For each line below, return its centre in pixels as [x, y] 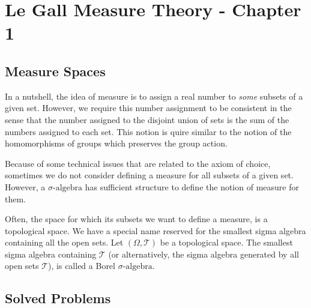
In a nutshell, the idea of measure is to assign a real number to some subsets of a [154, 96]
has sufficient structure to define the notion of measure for [192, 186]
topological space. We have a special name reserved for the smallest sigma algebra [155, 230]
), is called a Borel [82, 266]
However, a [25, 186]
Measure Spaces [55, 71]
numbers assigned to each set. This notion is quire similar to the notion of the [148, 131]
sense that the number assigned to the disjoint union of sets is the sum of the [147, 119]
